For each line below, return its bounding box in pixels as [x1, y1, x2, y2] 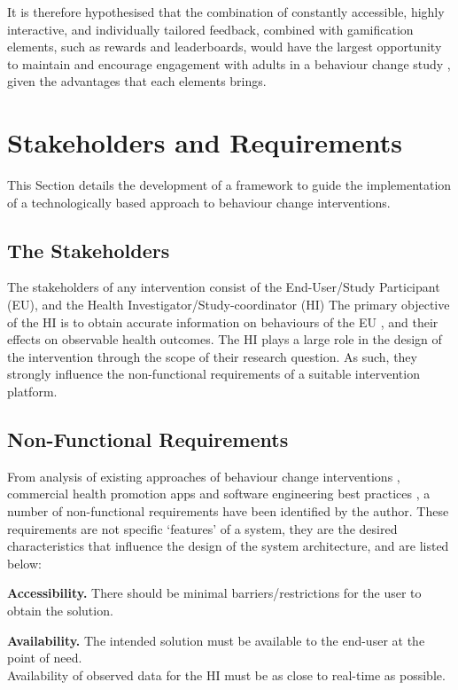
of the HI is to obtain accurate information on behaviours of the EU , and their [7, 312, 439, 331]
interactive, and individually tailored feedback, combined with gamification [7, 20, 414, 38]
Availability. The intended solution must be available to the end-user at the [7, 631, 425, 649]
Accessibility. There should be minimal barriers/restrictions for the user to [7, 584, 422, 602]
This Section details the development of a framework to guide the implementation [7, 176, 452, 194]
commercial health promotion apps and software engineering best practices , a [7, 484, 431, 503]
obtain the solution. [7, 601, 113, 619]
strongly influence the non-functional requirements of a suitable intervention [7, 365, 420, 383]
